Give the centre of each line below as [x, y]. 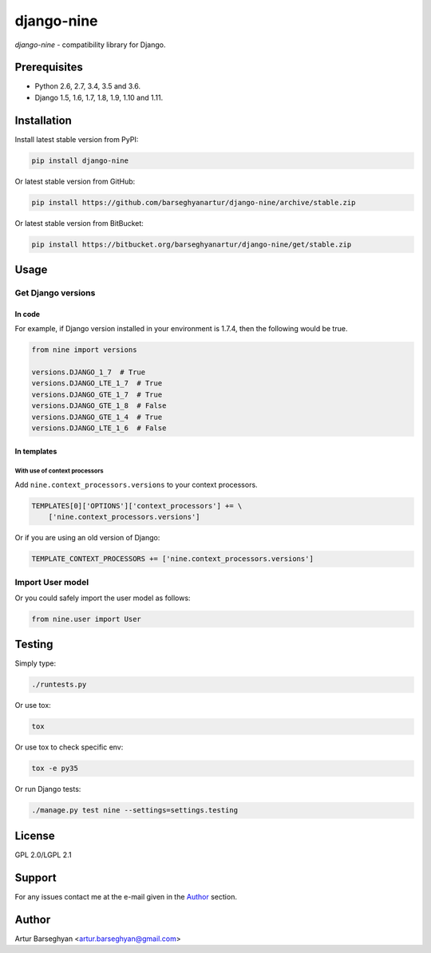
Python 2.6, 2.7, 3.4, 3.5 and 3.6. [88, 86]
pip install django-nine [80, 160]
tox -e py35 [55, 769]
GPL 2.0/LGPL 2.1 [43, 855]
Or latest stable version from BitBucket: [79, 223]
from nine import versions [84, 350]
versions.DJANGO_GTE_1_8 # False [99, 406]
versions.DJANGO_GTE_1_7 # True [97, 394]
